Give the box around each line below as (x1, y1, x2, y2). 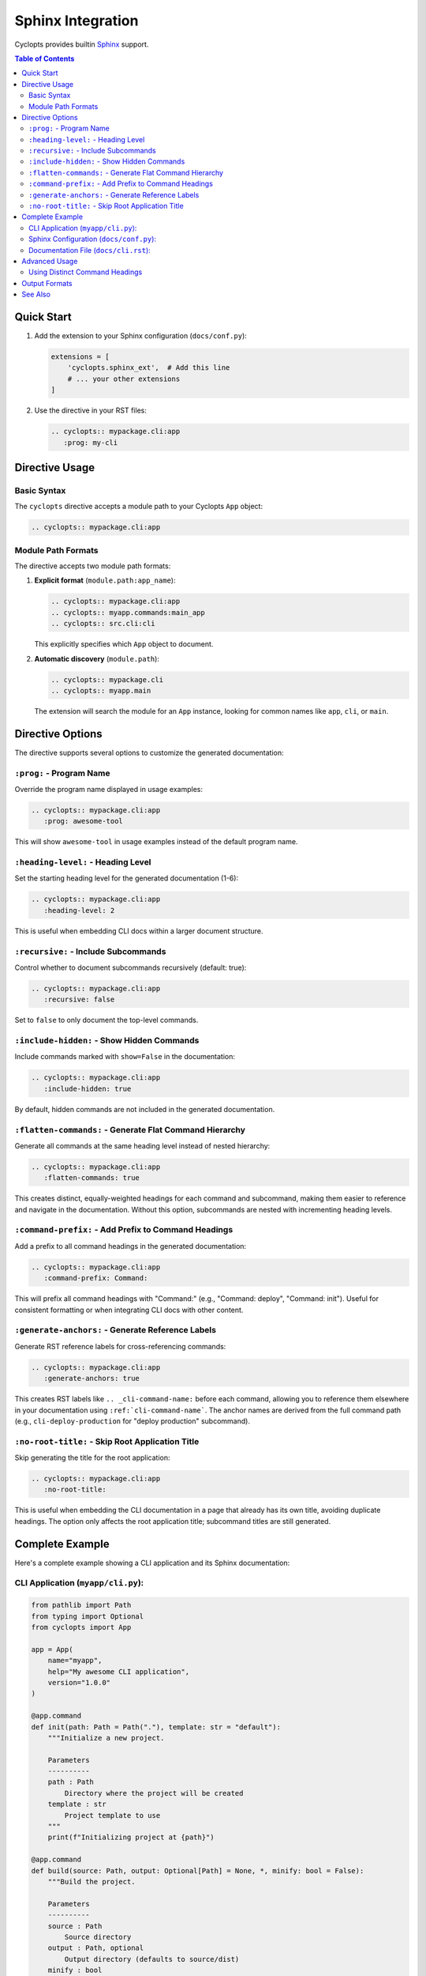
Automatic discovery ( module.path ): (34, 654, 159, 663)
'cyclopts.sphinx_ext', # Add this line (67, 364, 230, 372)
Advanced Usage (21, 256, 78, 266)
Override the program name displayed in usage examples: (14, 784, 204, 794)
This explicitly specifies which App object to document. (34, 639, 214, 649)
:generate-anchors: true (43, 1374, 140, 1383)
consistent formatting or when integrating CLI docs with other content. (14, 1305, 244, 1314)
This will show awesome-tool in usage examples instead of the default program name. (14, 837, 298, 847)
